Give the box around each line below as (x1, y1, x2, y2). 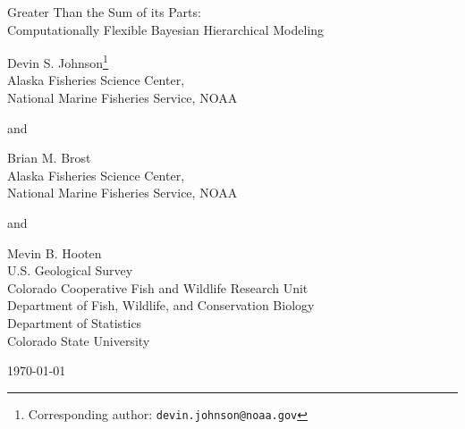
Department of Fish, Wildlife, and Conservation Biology (7, 296, 315, 315)
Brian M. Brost (7, 148, 91, 167)
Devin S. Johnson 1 (7, 51, 108, 71)
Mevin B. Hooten (7, 243, 102, 262)
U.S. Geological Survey (7, 261, 133, 280)
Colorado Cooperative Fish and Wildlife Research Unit (7, 278, 309, 297)
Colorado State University (7, 331, 150, 349)
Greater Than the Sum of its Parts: (7, 3, 201, 21)
